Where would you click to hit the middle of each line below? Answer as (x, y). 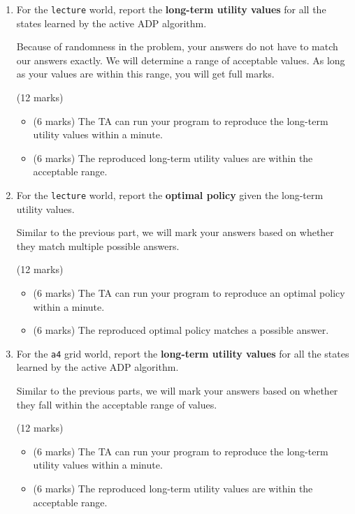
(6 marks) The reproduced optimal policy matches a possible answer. (181, 330)
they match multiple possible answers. (98, 245)
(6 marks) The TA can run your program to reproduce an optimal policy (189, 293)
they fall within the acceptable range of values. (117, 404)
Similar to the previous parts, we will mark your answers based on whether (177, 391)
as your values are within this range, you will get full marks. (145, 74)
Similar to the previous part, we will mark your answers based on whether (175, 232)
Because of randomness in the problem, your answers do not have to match (177, 46)
